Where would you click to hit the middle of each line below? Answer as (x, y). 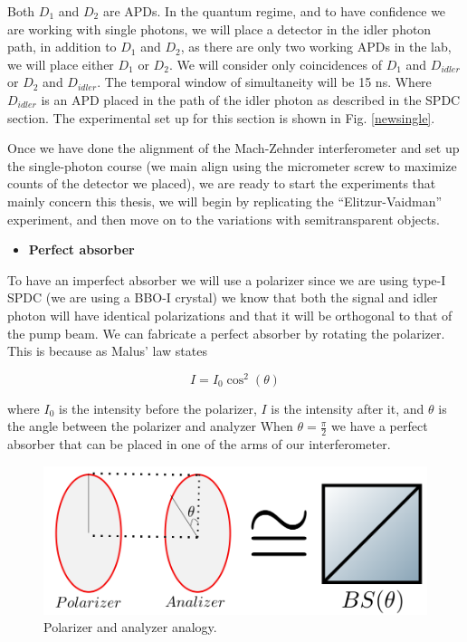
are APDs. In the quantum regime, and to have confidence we (274, 11)
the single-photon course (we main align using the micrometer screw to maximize (232, 165)
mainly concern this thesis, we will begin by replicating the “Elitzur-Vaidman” (225, 201)
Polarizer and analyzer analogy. (130, 627)
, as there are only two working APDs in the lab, (316, 47)
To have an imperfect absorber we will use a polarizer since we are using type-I (227, 279)
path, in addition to (62, 47)
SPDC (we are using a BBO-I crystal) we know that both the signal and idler (223, 297)
